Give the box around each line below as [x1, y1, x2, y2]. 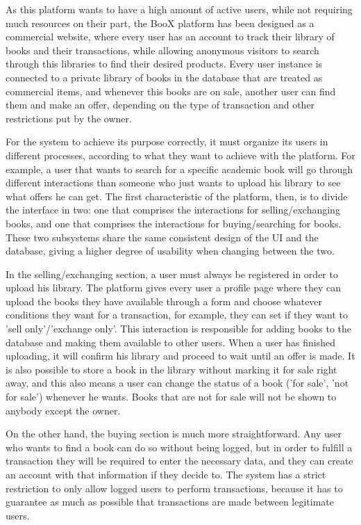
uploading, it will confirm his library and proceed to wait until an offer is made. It [6, 348, 355, 363]
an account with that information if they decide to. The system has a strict [6, 467, 326, 481]
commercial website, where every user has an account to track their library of [6, 29, 335, 44]
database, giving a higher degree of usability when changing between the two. [6, 243, 335, 258]
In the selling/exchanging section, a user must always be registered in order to [6, 266, 338, 281]
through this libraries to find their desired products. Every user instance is [6, 56, 323, 71]
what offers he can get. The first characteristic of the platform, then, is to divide [6, 188, 348, 203]
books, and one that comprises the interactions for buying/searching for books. [6, 216, 342, 230]
